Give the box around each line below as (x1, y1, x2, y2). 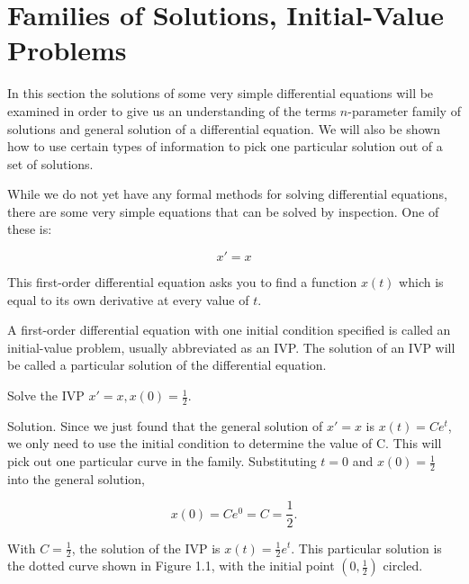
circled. (383, 556, 423, 575)
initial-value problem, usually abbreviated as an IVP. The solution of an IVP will (7, 337, 455, 356)
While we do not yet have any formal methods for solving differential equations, (7, 184, 447, 203)
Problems (7, 31, 127, 68)
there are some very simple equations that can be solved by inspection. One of (7, 202, 439, 220)
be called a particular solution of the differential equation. (7, 355, 327, 374)
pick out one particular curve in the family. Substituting (7, 452, 317, 471)
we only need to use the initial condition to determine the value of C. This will (7, 434, 442, 453)
